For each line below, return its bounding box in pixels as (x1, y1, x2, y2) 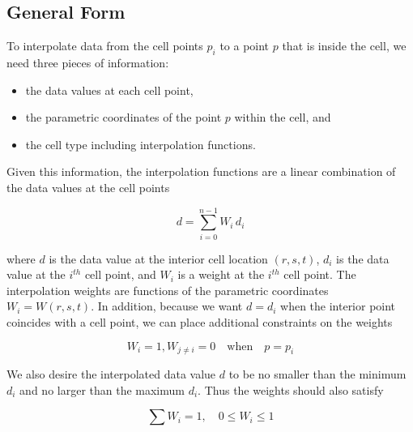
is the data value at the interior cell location (49, 250, 268, 267)
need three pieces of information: (6, 54, 169, 71)
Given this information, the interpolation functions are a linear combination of (6, 163, 396, 180)
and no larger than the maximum (19, 381, 185, 398)
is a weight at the (177, 266, 265, 283)
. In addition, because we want (91, 297, 243, 314)
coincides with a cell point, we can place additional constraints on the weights (6, 314, 393, 331)
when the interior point (280, 297, 396, 314)
